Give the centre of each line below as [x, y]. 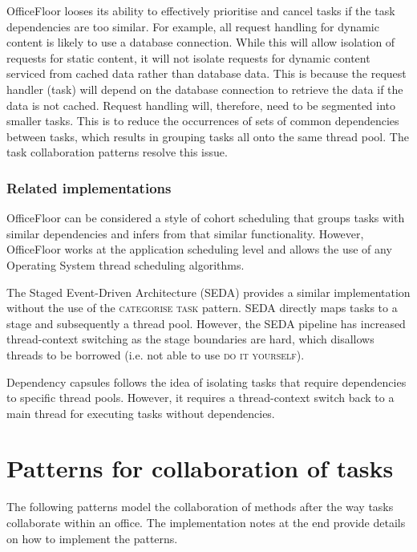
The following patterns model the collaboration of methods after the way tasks [200, 507]
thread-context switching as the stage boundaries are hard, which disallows [190, 339]
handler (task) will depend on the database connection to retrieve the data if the [205, 89]
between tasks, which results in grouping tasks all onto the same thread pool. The [208, 136]
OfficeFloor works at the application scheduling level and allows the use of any [199, 249]
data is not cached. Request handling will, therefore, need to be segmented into [201, 105]
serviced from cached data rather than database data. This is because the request [206, 73]
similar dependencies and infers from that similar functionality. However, [185, 233]
